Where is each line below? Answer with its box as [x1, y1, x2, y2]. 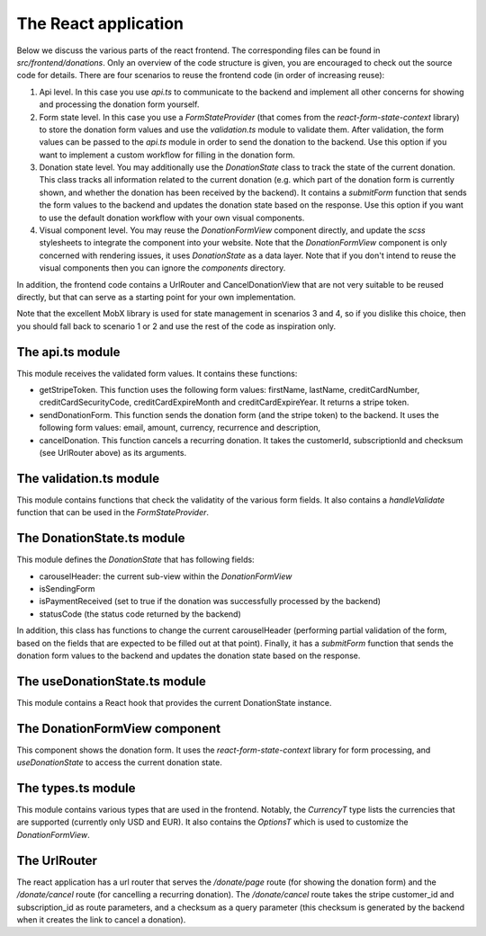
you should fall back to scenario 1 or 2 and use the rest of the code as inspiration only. [16, 320, 337, 332]
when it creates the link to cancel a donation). [16, 914, 186, 925]
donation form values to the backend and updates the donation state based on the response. [16, 650, 361, 661]
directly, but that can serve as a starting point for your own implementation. [16, 291, 296, 302]
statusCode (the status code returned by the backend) [39, 608, 242, 620]
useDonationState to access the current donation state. [16, 757, 222, 768]
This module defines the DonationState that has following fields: [16, 554, 256, 566]
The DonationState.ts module [16, 530, 185, 546]
